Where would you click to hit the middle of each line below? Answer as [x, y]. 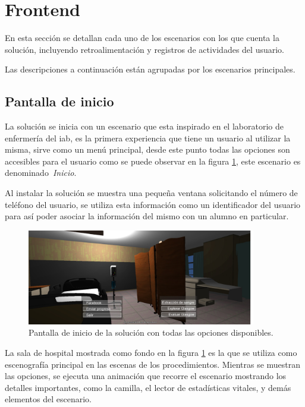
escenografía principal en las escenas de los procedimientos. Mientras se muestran [153, 364]
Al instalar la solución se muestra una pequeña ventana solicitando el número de [151, 193]
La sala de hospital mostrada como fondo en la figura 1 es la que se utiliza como [151, 352]
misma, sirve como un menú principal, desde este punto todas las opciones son [147, 149]
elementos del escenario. [48, 399]
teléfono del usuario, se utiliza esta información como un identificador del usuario [153, 204]
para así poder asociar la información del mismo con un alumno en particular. [147, 216]
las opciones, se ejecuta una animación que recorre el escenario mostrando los [146, 376]
